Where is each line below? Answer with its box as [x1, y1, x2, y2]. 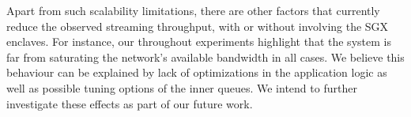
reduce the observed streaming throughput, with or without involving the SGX [6, 17, 389, 34]
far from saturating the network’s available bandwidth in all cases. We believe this [6, 48, 405, 65]
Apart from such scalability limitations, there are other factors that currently [6, 2, 380, 18]
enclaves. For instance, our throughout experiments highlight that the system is [6, 33, 391, 50]
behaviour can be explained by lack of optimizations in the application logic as [6, 64, 387, 81]
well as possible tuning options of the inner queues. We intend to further [6, 79, 357, 96]
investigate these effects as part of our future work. [6, 95, 253, 111]
